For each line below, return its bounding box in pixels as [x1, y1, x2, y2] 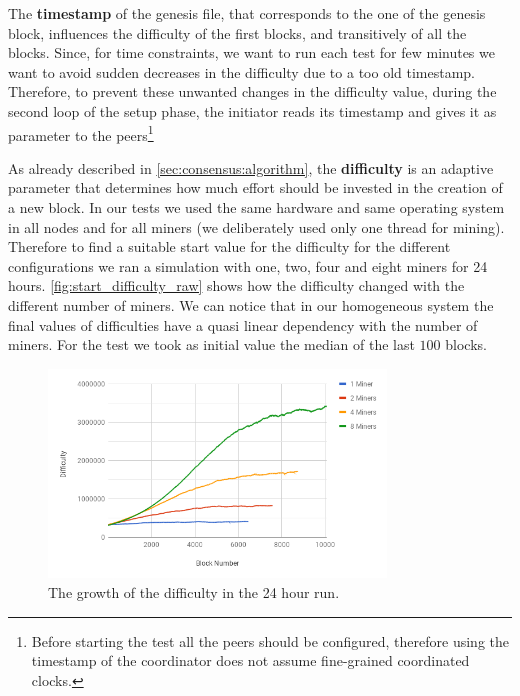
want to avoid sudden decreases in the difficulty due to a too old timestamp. [8, 61, 475, 82]
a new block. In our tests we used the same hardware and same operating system [8, 197, 505, 217]
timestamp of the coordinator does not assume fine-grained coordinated [31, 650, 470, 671]
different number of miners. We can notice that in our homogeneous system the [8, 294, 494, 315]
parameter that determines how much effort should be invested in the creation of [8, 177, 503, 198]
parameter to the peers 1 [8, 121, 154, 145]
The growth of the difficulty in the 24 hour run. [48, 582, 340, 603]
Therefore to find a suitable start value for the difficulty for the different [8, 236, 451, 257]
